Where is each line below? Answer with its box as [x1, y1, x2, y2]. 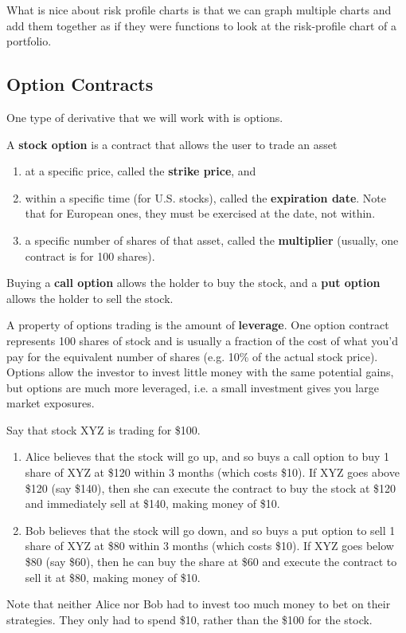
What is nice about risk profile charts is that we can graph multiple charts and [6, 2, 392, 18]
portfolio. [6, 33, 52, 49]
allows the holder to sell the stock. [6, 289, 174, 306]
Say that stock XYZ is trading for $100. [6, 421, 201, 438]
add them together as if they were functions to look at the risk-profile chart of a [6, 17, 397, 33]
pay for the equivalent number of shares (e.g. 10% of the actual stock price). [6, 348, 378, 364]
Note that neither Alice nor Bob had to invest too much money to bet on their [6, 596, 391, 612]
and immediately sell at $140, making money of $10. [25, 495, 280, 512]
